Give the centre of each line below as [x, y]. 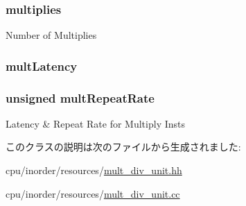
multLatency [42, 66]
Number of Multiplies [51, 35]
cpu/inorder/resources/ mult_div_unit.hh [94, 170]
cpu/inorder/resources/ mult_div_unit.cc [93, 193]
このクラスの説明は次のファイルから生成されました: [123, 147]
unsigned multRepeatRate [80, 97]
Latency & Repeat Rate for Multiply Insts [95, 123]
